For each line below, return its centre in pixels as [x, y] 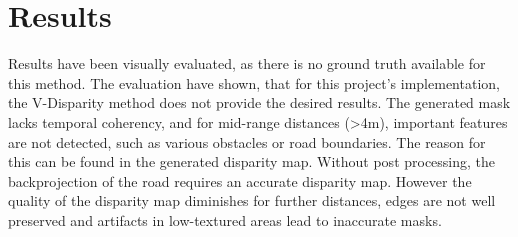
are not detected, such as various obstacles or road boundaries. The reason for [247, 141]
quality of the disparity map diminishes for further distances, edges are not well [252, 200]
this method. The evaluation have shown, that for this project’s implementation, [254, 82]
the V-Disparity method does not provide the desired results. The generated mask [259, 102]
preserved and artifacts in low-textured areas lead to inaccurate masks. [225, 219]
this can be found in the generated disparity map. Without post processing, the [252, 161]
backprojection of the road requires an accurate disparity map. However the [240, 180]
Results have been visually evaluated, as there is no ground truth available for [247, 63]
